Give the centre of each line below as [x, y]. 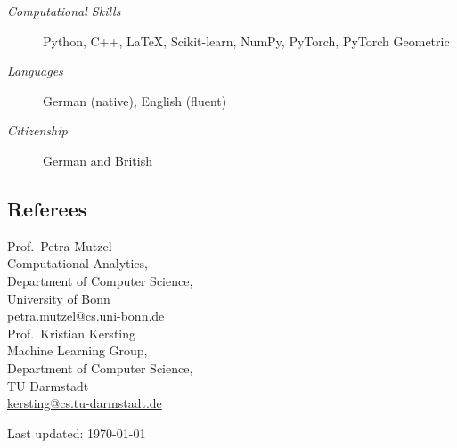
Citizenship [37, 130]
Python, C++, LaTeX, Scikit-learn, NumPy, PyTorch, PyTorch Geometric [246, 41]
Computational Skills [64, 11]
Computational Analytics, [78, 263]
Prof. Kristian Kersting [72, 333]
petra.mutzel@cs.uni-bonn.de [86, 316]
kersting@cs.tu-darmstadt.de [85, 403]
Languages [35, 71]
